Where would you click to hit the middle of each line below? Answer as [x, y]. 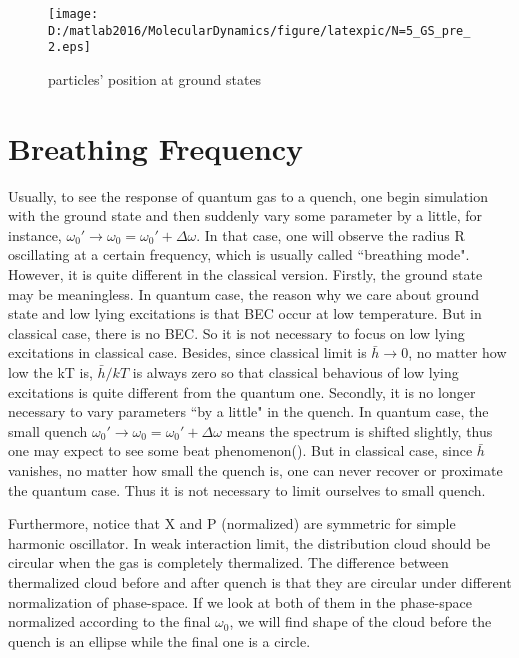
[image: [73, 14]
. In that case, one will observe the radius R [330, 234]
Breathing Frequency [156, 147]
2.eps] [69, 47]
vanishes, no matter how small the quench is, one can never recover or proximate [255, 470]
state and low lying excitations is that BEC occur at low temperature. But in [245, 313]
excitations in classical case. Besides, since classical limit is [187, 352]
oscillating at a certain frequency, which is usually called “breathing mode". [239, 254]
